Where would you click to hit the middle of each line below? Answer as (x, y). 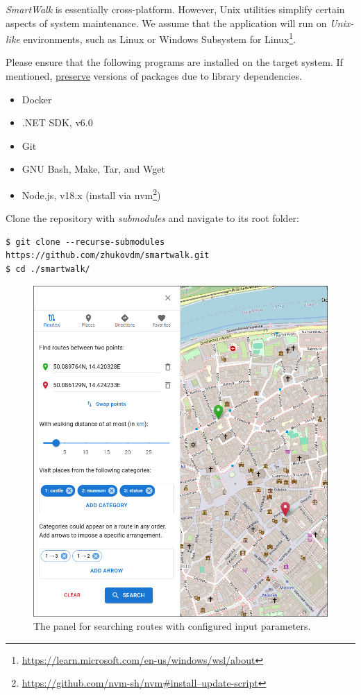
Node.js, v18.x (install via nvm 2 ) (91, 194)
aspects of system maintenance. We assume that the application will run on (166, 23)
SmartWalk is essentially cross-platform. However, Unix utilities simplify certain (175, 9)
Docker (37, 99)
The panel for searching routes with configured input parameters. (172, 626)
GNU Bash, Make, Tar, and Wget (93, 169)
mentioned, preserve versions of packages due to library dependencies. (154, 76)
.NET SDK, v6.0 (57, 122)
